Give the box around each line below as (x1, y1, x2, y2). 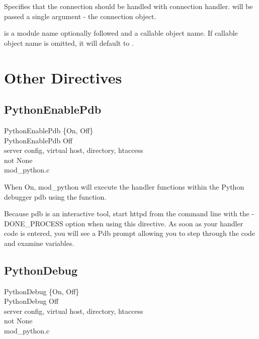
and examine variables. (4, 237, 74, 248)
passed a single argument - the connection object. (4, 11, 156, 21)
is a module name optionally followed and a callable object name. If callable (4, 28, 238, 38)
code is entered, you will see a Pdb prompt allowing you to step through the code (4, 228, 255, 238)
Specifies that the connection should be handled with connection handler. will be (4, 1, 253, 11)
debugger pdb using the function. (4, 191, 107, 202)
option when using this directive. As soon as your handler (65, 218, 243, 228)
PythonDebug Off (4, 296, 59, 306)
